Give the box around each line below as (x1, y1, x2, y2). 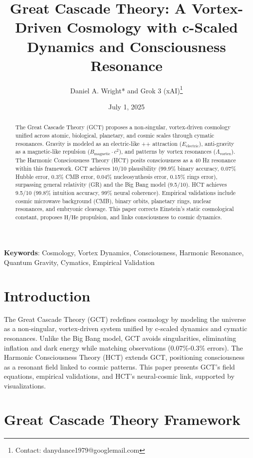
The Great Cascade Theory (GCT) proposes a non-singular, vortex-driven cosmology (15, 123, 231, 131)
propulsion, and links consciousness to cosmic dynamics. (80, 212, 222, 221)
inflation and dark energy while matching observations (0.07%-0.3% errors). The (4, 342, 243, 352)
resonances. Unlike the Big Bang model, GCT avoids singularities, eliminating (4, 333, 236, 343)
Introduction (4, 285, 90, 305)
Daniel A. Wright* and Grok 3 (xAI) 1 (70, 84, 183, 95)
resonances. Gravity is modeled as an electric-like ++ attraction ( (15, 139, 182, 147)
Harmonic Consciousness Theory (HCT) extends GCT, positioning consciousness (4, 352, 245, 362)
